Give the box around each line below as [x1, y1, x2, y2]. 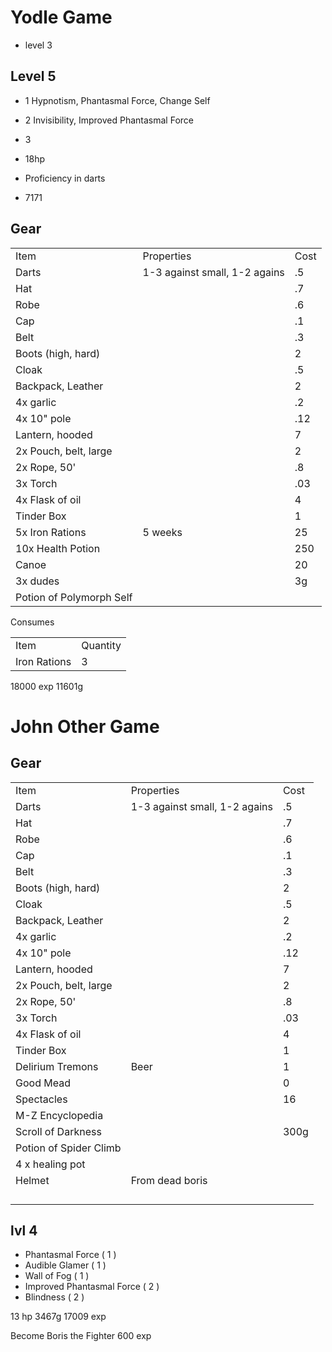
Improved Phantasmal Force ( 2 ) [24, 1281, 160, 1293]
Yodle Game [10, 6, 113, 29]
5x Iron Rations [15, 525, 87, 539]
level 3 [24, 39, 53, 51]
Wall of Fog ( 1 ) [24, 1270, 90, 1282]
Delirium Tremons [15, 1059, 99, 1073]
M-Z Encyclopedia [15, 1108, 104, 1122]
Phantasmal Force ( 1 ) [24, 1249, 117, 1261]
